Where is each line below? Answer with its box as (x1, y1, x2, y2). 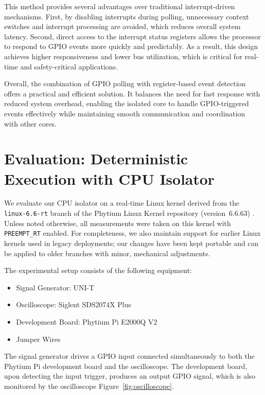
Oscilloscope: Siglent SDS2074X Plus (16, 299, 131, 310)
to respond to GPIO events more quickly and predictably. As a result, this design (4, 41, 258, 52)
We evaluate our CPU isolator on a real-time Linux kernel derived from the (4, 197, 240, 208)
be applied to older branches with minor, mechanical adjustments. (4, 248, 210, 258)
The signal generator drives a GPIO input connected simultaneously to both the (4, 351, 255, 361)
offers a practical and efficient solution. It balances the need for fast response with (4, 88, 260, 98)
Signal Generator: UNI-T (16, 282, 94, 292)
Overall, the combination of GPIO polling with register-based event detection (4, 78, 246, 89)
